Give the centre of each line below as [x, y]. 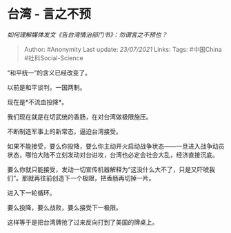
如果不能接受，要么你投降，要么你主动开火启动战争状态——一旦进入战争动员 [116, 146]
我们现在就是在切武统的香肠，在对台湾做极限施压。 [80, 116]
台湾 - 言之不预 [49, 14]
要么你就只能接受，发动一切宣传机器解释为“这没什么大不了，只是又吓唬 [108, 169]
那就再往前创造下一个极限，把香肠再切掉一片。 [88, 178]
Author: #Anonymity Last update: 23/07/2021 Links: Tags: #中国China [123, 49]
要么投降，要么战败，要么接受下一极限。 [64, 207]
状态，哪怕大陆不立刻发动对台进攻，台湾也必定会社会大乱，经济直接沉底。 [113, 155]
